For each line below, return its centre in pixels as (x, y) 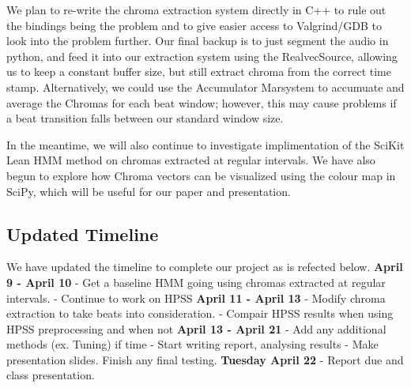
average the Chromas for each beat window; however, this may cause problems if (202, 102)
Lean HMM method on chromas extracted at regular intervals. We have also (191, 160)
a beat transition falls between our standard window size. (145, 118)
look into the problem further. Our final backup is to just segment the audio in (198, 41)
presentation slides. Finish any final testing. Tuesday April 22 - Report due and (205, 359)
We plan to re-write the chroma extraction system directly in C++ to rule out (196, 9)
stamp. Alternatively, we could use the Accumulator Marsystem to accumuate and (205, 87)
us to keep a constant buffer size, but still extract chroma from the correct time (199, 72)
